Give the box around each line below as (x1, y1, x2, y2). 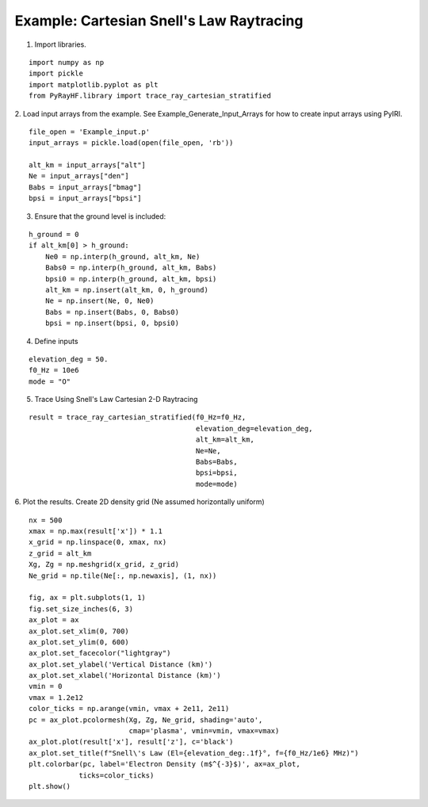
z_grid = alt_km (29, 549, 92, 558)
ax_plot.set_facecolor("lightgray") (29, 648, 171, 658)
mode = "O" (29, 377, 71, 386)
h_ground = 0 (29, 230, 79, 239)
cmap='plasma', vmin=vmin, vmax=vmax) (128, 726, 280, 736)
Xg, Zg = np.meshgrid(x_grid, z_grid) (29, 560, 180, 569)
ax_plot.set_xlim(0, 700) (29, 626, 130, 636)
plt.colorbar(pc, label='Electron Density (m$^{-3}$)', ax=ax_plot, (29, 759, 300, 769)
